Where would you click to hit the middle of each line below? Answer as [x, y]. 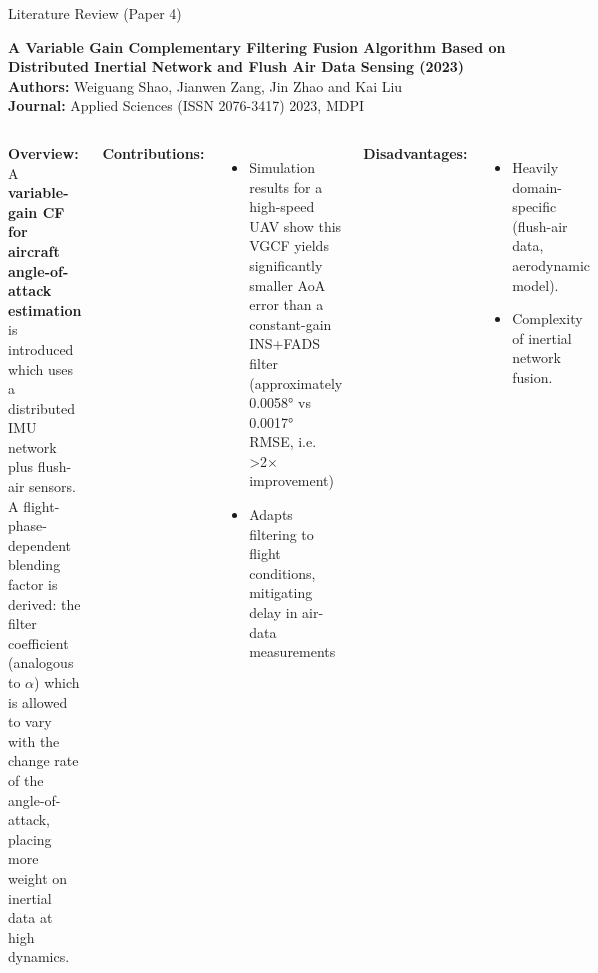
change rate [43, 760]
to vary [30, 721]
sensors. [52, 486]
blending [34, 564]
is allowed [38, 701]
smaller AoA [287, 284]
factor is [33, 584]
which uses [41, 368]
